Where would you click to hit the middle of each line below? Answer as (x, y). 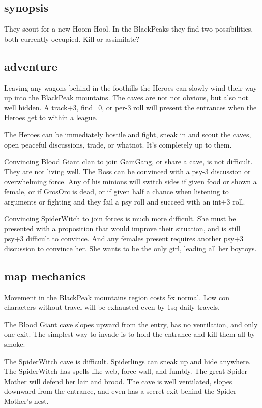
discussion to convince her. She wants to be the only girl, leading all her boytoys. (130, 248)
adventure (31, 66)
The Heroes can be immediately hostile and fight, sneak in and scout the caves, (128, 134)
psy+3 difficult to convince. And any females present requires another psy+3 (124, 238)
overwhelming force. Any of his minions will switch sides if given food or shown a (130, 181)
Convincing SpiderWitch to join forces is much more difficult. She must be (120, 218)
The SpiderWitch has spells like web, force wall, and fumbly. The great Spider (126, 371)
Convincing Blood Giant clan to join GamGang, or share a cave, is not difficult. (128, 162)
